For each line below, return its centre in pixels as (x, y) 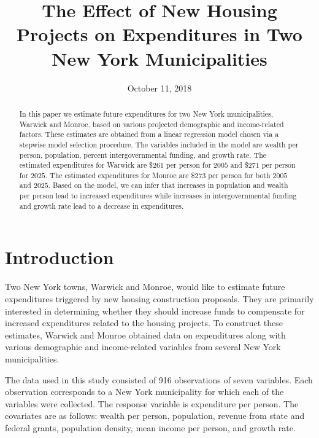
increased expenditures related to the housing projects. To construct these (144, 323)
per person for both (239, 175)
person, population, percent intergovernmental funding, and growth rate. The (143, 154)
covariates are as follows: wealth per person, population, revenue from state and (155, 416)
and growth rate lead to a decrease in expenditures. (102, 205)
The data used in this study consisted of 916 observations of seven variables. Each (159, 379)
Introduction (60, 257)
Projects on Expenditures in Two (159, 34)
